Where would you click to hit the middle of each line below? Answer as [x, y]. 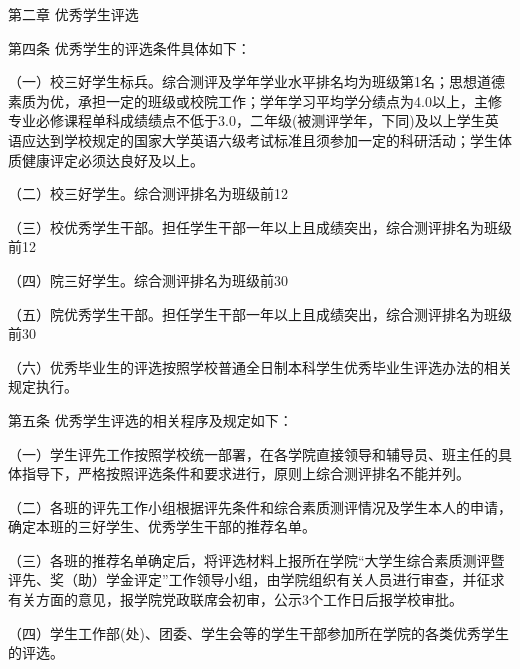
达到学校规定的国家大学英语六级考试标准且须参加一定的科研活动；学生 [266, 139]
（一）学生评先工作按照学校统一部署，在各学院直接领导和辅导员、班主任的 [253, 453]
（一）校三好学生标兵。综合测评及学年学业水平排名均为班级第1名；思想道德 [256, 81]
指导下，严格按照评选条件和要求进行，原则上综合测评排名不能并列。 [245, 473]
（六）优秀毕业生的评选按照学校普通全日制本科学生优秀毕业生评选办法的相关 [260, 366]
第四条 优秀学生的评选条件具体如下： [129, 47]
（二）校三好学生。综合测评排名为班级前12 [148, 193]
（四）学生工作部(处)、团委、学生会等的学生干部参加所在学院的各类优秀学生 [258, 632]
